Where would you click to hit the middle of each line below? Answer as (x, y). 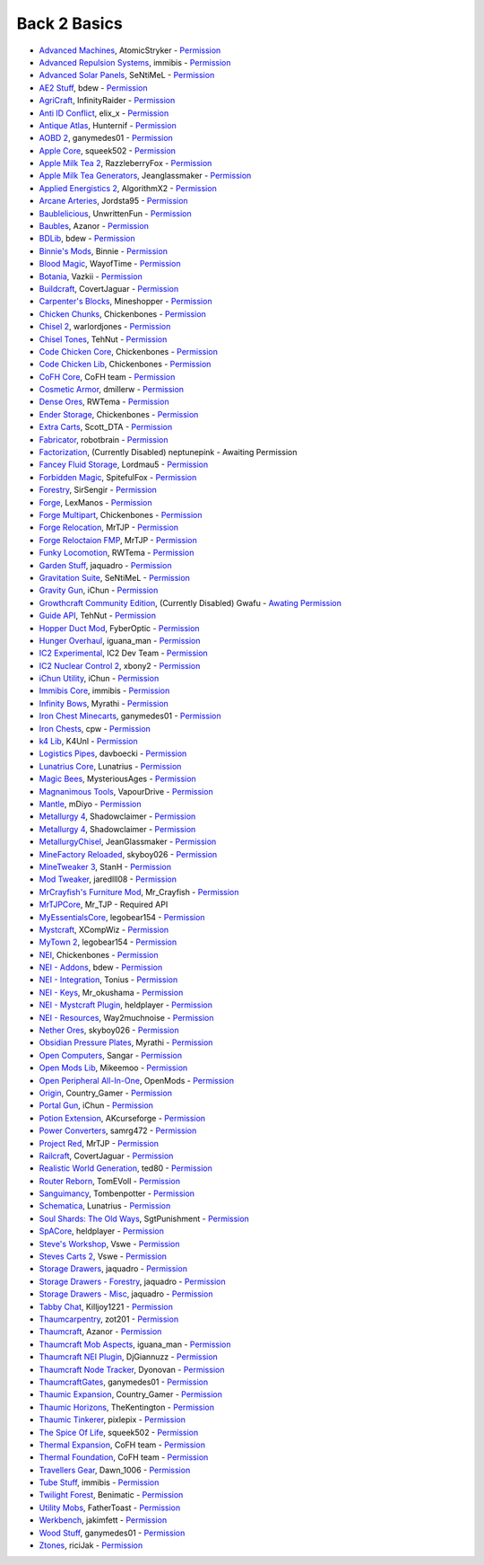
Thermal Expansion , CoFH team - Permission (122, 1445)
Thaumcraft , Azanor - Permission (100, 1332)
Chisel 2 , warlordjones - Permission (105, 327)
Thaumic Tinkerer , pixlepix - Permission (112, 1420)
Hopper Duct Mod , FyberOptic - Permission (120, 628)
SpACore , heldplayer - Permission (102, 1231)
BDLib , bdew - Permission (87, 239)
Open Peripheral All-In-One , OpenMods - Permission (137, 1080)
